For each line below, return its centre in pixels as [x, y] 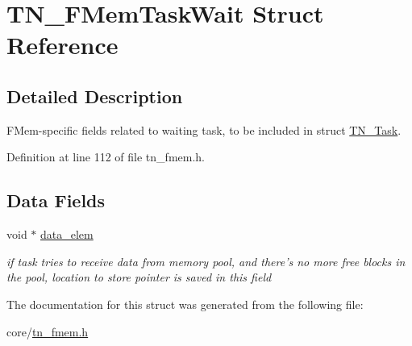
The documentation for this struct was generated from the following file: [185, 304]
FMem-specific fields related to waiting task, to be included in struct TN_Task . [204, 129]
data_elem [67, 234]
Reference [62, 45]
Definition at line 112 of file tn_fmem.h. [106, 157]
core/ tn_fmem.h [48, 331]
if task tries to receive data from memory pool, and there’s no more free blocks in [206, 261]
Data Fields [56, 200]
